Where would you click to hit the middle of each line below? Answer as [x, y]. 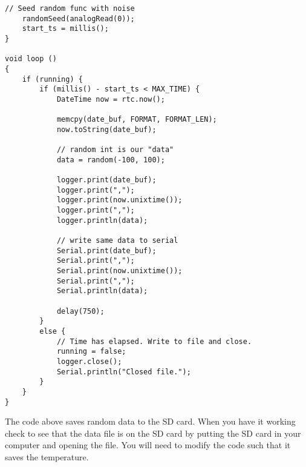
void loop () [31, 59]
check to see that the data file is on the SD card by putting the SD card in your [153, 433]
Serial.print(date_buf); [106, 250]
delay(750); [80, 311]
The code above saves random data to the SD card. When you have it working [150, 421]
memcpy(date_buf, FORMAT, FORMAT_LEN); [137, 120]
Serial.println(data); [102, 291]
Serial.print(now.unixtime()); [119, 271]
